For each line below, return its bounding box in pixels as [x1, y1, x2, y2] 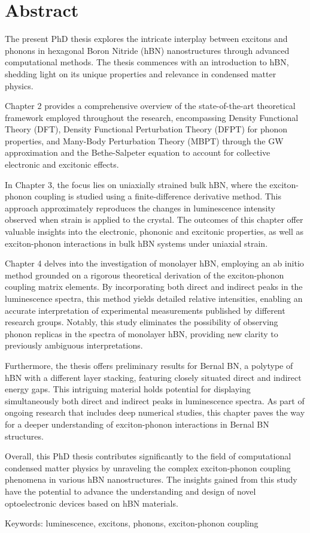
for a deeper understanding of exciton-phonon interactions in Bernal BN [5, 417, 269, 430]
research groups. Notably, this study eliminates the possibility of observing [5, 316, 278, 328]
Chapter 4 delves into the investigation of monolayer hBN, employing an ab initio [5, 257, 304, 269]
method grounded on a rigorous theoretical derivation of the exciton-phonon [5, 268, 284, 281]
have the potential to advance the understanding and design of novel [5, 484, 256, 497]
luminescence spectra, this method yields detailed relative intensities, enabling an [5, 292, 303, 304]
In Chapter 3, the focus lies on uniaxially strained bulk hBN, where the [5, 178, 267, 190]
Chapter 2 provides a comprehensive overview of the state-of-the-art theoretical [5, 99, 296, 112]
